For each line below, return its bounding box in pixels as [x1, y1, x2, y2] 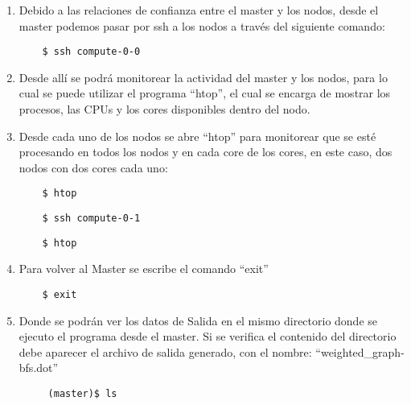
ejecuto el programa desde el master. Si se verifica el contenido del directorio [18, 328, 397, 345]
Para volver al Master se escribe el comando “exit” [18, 260, 269, 277]
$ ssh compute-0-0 [42, 46, 141, 58]
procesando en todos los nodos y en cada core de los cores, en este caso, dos [18, 143, 393, 160]
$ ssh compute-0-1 [42, 213, 141, 225]
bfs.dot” [18, 359, 59, 376]
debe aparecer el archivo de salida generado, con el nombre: [18, 343, 312, 360]
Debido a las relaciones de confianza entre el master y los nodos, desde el [18, 2, 379, 18]
